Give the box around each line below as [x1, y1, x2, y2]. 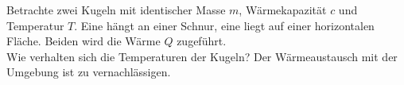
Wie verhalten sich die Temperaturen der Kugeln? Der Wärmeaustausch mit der [6, 48, 398, 64]
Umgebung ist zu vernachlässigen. [6, 64, 171, 80]
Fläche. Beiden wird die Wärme [6, 33, 161, 49]
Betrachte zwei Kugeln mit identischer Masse [6, 2, 226, 17]
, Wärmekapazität [239, 2, 327, 17]
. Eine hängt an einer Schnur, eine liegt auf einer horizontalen [74, 17, 375, 33]
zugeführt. [177, 33, 227, 49]
